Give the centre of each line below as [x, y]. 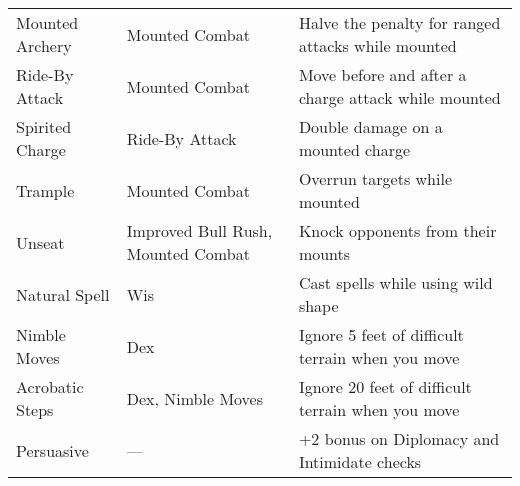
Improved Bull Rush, [199, 230]
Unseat [40, 242]
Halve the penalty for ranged [399, 22]
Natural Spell [63, 294]
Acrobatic [50, 386]
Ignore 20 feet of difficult [385, 386]
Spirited [44, 126]
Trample [45, 190]
